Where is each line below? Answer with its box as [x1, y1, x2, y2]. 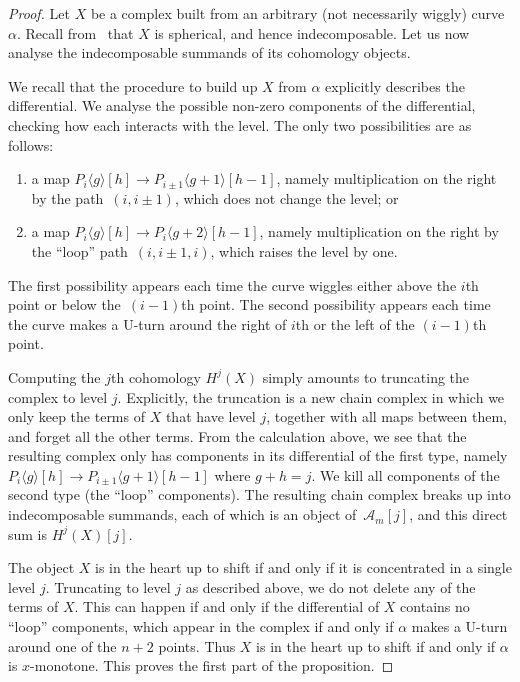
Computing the [8, 366, 101, 387]
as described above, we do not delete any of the [185, 576, 476, 597]
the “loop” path [31, 240, 128, 261]
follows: [8, 134, 54, 155]
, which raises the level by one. [210, 240, 398, 261]
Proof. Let [8, 3, 70, 23]
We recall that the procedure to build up [8, 75, 258, 96]
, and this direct [409, 504, 508, 525]
